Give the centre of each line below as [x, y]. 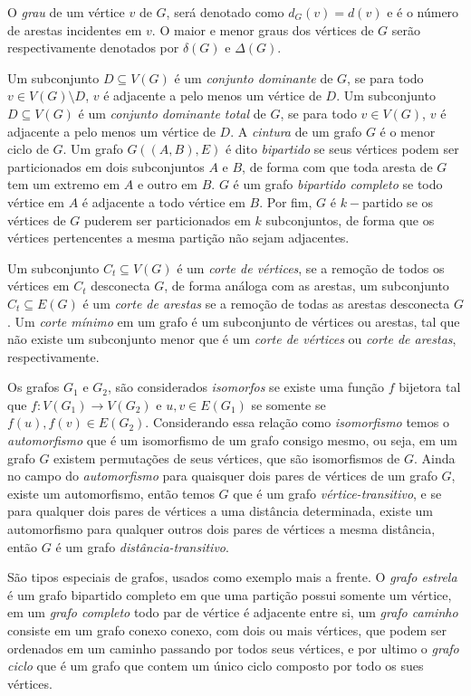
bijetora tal [430, 387]
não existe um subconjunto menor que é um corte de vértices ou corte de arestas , [232, 339]
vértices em [38, 286]
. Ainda [435, 458]
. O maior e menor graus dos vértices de [263, 29]
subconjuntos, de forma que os [350, 219]
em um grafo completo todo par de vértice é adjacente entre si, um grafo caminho [233, 612]
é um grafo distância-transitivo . [142, 546]
